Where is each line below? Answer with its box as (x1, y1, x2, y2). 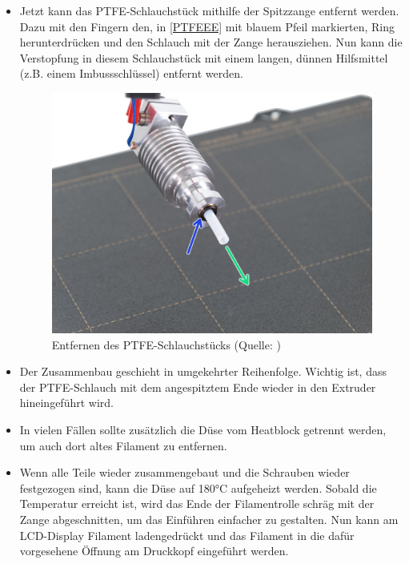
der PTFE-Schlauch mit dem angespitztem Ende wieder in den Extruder (19, 378, 376, 395)
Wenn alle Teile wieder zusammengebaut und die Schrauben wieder (19, 464, 350, 481)
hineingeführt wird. (19, 394, 114, 411)
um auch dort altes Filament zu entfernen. (19, 437, 227, 453)
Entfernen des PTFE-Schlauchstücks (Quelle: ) (51, 336, 281, 352)
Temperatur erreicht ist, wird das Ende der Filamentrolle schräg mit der (19, 495, 375, 512)
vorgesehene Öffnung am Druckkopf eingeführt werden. (19, 542, 289, 559)
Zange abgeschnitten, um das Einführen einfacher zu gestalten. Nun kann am (19, 511, 399, 528)
